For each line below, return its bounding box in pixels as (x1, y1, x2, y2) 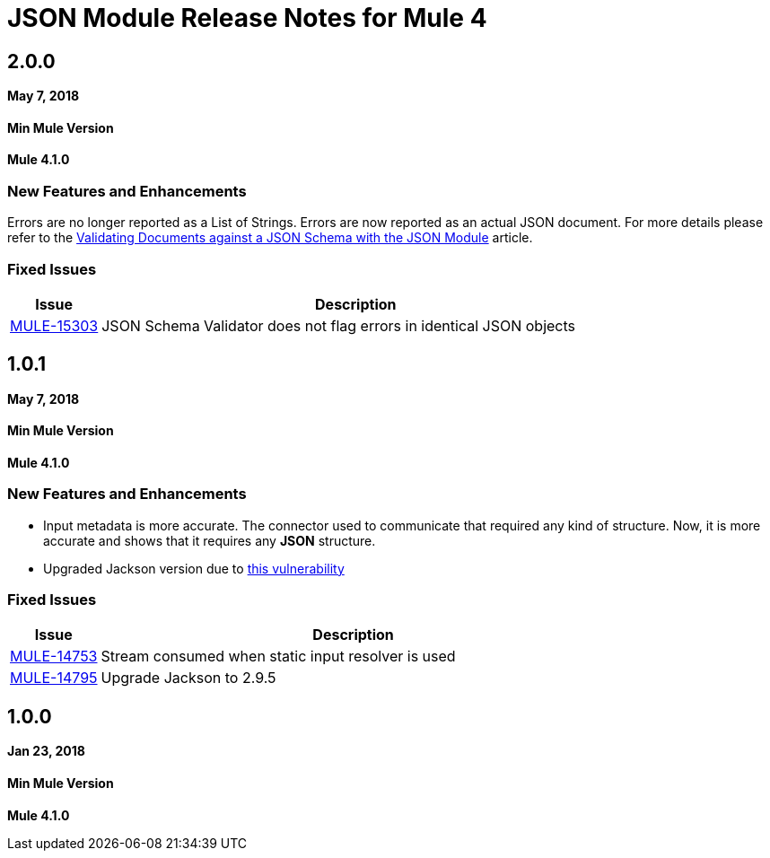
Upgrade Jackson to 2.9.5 (101, 669, 276, 687)
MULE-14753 (10, 647, 98, 666)
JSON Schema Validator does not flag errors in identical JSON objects (101, 316, 576, 335)
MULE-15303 (10, 316, 99, 335)
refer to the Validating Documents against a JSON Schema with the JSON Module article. (7, 230, 533, 246)
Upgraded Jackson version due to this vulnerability (43, 560, 345, 576)
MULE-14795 (10, 669, 98, 687)
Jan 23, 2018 (7, 743, 85, 759)
